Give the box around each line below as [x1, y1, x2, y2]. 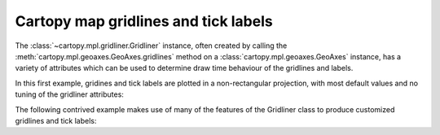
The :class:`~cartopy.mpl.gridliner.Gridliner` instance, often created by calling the [15, 41, 288, 50]
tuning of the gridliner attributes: [15, 89, 124, 99]
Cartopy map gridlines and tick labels [15, 12, 273, 30]
